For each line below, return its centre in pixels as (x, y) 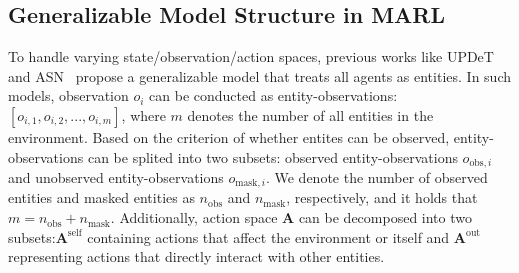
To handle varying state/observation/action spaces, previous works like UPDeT (251, 56)
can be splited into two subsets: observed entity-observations (272, 156)
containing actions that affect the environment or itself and (268, 236)
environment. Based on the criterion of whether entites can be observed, (229, 136)
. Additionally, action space (194, 217)
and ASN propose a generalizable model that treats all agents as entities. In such (259, 75)
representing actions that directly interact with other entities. (196, 256)
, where (143, 114)
